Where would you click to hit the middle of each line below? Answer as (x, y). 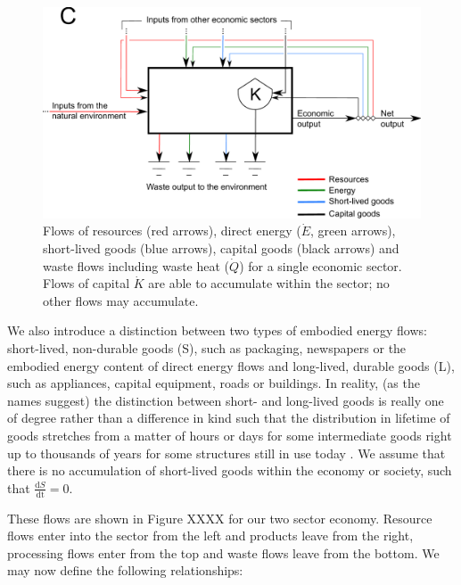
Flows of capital (86, 283)
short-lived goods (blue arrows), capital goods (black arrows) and (221, 248)
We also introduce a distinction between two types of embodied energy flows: (217, 330)
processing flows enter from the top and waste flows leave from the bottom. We (223, 552)
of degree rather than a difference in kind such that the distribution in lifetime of (229, 418)
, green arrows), (353, 231)
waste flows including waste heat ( (136, 265)
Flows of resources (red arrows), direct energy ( (172, 231)
